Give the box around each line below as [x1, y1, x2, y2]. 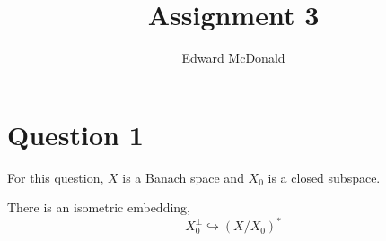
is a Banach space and [122, 168, 244, 186]
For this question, [7, 168, 104, 186]
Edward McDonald [181, 48, 285, 67]
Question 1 [7, 116, 144, 152]
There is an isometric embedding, [7, 198, 190, 217]
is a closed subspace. [268, 168, 381, 186]
